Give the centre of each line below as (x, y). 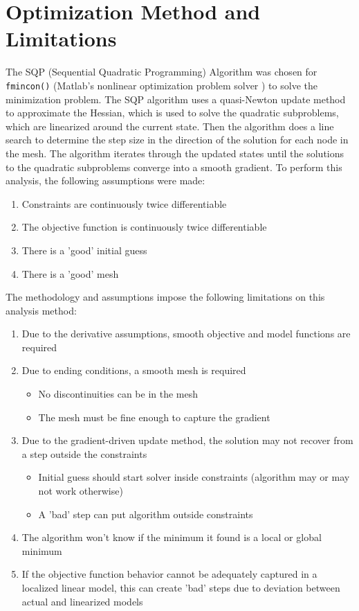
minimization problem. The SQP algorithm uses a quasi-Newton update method (176, 99)
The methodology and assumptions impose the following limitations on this (165, 297)
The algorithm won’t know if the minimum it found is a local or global (172, 537)
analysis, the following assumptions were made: (105, 180)
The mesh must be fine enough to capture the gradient (154, 417)
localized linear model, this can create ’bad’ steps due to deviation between (181, 587)
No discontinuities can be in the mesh (118, 394)
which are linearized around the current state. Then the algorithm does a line (170, 126)
